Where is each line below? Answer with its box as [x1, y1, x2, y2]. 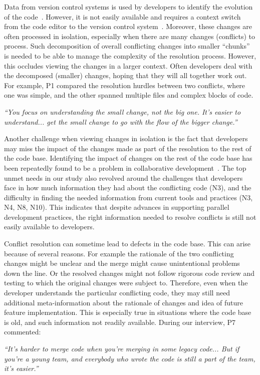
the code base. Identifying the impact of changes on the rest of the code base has [4, 153, 252, 163]
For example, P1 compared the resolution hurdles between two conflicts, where [4, 80, 245, 90]
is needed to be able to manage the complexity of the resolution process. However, [4, 50, 256, 61]
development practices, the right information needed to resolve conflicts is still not [4, 211, 256, 222]
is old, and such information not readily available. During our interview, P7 [4, 316, 236, 327]
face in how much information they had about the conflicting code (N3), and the [4, 182, 251, 193]
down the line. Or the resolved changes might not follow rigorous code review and [4, 267, 255, 278]
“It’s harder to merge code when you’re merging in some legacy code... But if [4, 343, 239, 353]
